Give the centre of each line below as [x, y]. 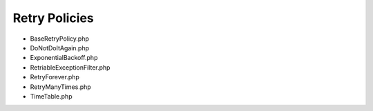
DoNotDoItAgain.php [60, 48]
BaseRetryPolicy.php [60, 39]
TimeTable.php [51, 96]
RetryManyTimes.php [60, 87]
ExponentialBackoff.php [64, 58]
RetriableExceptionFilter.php [70, 67]
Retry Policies [53, 18]
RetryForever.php [55, 77]
